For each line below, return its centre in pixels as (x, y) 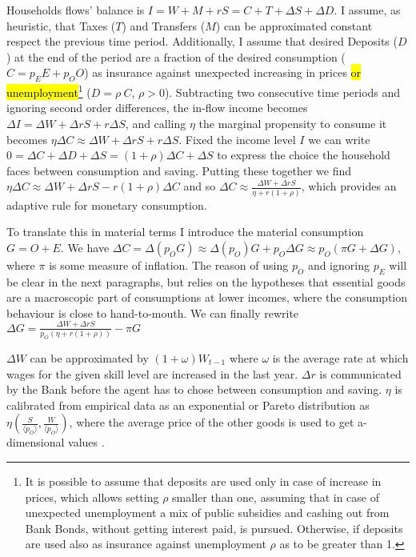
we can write (339, 139)
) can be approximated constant (294, 25)
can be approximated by (89, 357)
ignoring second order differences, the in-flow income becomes (157, 108)
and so (200, 186)
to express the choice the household (304, 155)
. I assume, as (367, 10)
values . (86, 442)
